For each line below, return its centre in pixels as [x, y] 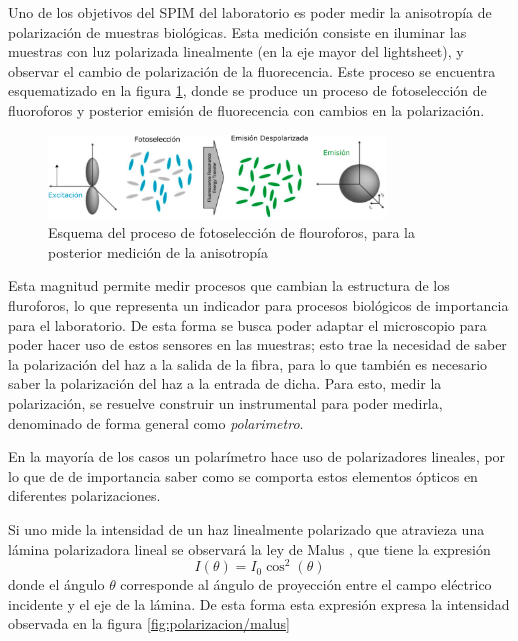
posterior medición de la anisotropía [158, 251]
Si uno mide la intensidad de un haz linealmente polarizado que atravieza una [246, 529]
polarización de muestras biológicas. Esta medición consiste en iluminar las [237, 31]
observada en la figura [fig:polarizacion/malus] [149, 623]
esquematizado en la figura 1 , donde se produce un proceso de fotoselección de [247, 90]
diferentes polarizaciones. [84, 495]
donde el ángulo [56, 584]
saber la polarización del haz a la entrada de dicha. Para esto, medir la [225, 383]
